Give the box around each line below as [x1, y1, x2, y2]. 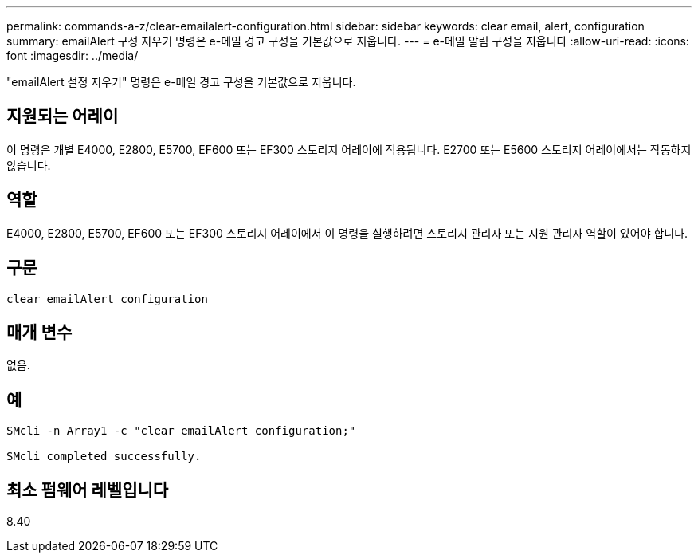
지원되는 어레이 [6, 106, 119, 127]
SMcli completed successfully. [6, 450, 202, 463]
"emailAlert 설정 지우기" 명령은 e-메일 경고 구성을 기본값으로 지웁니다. [6, 75, 356, 89]
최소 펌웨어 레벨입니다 [6, 479, 169, 500]
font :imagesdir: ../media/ [6, 49, 139, 62]
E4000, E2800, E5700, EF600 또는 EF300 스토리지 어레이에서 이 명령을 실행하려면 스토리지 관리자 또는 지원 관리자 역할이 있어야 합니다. [6, 226, 688, 240]
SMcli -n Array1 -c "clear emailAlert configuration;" [6, 424, 356, 438]
